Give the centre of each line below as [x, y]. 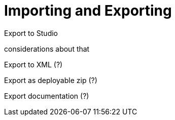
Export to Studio [31, 33]
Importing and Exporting [88, 11]
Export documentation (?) [47, 96]
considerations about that [47, 49]
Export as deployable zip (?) [51, 80]
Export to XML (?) [33, 64]
